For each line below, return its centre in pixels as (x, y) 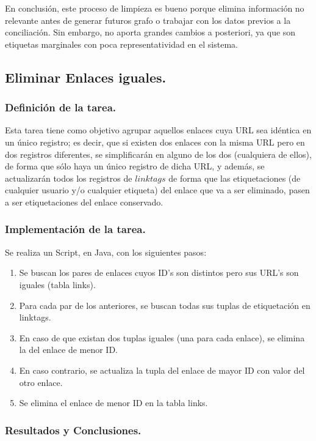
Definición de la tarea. (61, 107)
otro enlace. (41, 382)
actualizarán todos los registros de (69, 178)
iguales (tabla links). (57, 284)
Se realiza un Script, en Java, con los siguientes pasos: (106, 252)
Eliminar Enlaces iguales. (86, 77)
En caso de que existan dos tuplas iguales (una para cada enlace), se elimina (162, 337)
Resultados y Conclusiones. (73, 430)
